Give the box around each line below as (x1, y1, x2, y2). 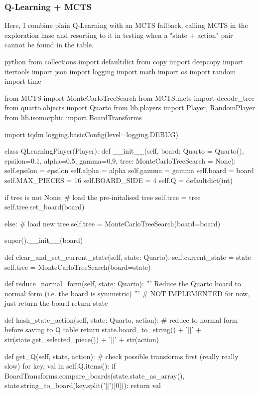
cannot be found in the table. (4, 39, 94, 50)
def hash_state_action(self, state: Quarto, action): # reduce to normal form (4, 314, 238, 325)
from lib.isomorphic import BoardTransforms (4, 112, 142, 122)
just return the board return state (4, 298, 108, 308)
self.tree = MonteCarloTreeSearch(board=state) (4, 261, 151, 272)
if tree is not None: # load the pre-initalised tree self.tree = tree (4, 192, 201, 202)
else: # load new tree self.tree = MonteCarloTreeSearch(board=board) (4, 218, 221, 228)
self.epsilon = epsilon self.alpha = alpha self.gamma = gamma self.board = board (4, 165, 254, 176)
